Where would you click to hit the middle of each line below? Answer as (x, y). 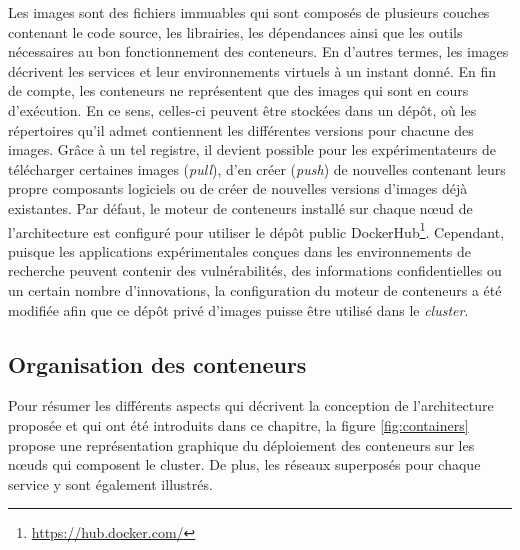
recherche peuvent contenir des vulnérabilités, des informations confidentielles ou (255, 270)
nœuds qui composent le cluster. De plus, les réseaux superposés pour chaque (244, 464)
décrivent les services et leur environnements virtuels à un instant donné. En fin (252, 70)
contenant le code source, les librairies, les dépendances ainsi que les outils (235, 31)
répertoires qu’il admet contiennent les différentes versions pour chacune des (241, 129)
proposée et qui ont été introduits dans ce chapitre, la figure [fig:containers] (238, 424)
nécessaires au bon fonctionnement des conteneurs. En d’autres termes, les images (258, 51)
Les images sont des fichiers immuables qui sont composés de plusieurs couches (249, 12)
